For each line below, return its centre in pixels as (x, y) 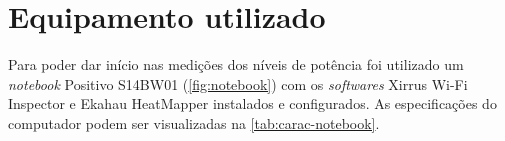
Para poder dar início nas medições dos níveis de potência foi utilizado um (236, 64)
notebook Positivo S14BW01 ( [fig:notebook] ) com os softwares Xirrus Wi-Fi (238, 83)
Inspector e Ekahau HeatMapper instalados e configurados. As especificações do (252, 103)
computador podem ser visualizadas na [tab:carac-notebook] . (194, 122)
